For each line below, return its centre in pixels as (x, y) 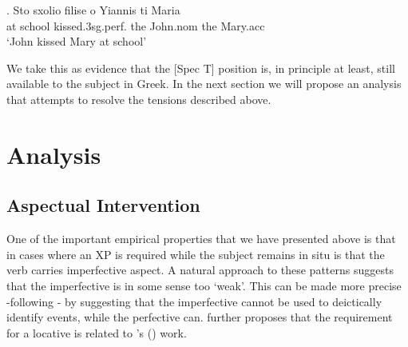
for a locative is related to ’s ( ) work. (97, 332)
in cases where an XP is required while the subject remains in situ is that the (196, 254)
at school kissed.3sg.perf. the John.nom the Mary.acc (136, 25)
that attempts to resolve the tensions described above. (139, 99)
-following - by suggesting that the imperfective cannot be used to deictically (194, 301)
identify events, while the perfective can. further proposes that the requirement (200, 317)
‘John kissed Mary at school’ (77, 41)
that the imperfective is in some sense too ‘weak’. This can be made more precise (204, 285)
